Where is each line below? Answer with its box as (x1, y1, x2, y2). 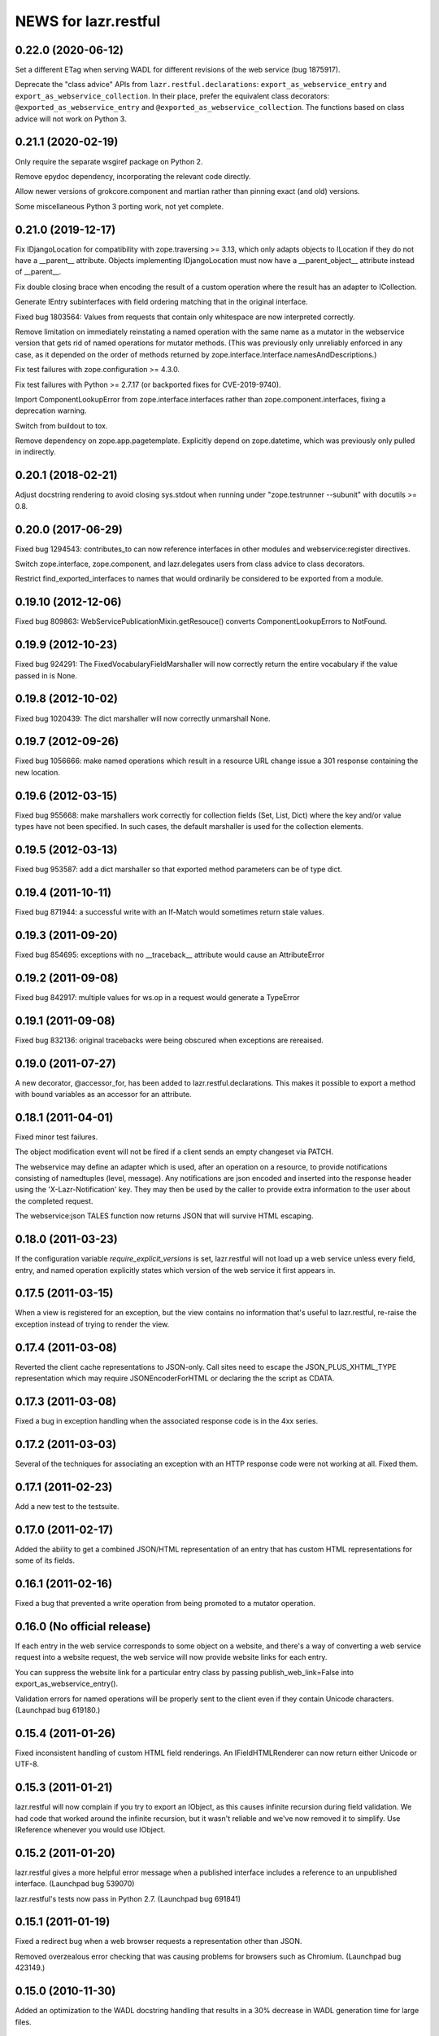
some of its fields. (15, 1556, 75, 1565)
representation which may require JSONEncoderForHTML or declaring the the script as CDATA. (15, 1373, 335, 1384)
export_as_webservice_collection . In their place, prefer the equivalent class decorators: (15, 90, 329, 101)
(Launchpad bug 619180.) (15, 1705, 101, 1714)
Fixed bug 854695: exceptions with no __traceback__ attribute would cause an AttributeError (15, 950, 325, 959)
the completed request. (15, 1196, 93, 1205)
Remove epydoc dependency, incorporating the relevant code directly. (15, 171, 251, 181)
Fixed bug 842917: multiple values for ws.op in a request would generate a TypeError (15, 992, 300, 1002)
